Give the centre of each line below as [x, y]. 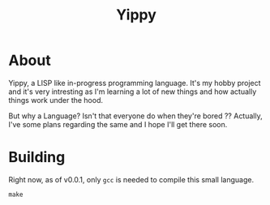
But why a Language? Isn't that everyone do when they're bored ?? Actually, [135, 116]
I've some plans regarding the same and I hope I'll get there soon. [118, 124]
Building [37, 158]
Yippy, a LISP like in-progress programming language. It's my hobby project [135, 83]
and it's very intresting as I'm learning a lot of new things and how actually [133, 92]
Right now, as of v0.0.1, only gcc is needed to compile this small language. [131, 179]
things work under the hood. [56, 100]
